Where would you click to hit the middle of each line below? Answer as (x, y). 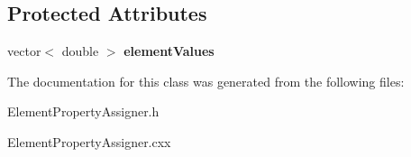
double (80, 51)
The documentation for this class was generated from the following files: (206, 81)
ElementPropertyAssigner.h (83, 111)
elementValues (169, 51)
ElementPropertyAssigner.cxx (89, 141)
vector (24, 51)
